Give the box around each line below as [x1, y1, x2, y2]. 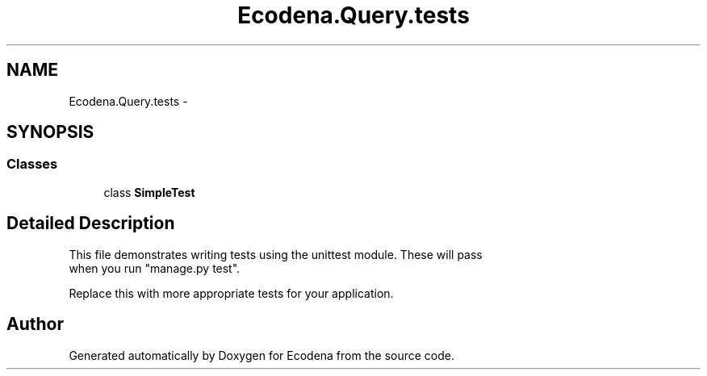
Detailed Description [6, 213, 175, 234]
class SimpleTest [103, 185, 195, 199]
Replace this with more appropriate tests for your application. [69, 286, 394, 300]
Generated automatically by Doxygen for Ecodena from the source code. [69, 348, 455, 362]
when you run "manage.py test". [69, 261, 241, 275]
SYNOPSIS [6, 122, 94, 143]
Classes [6, 156, 58, 173]
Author [6, 314, 64, 335]
